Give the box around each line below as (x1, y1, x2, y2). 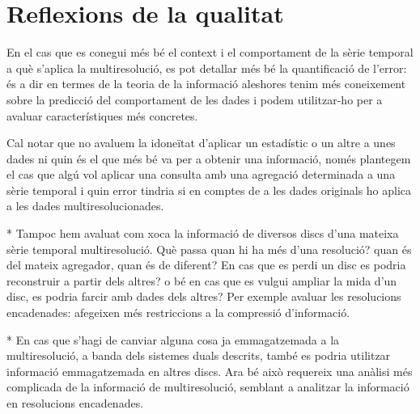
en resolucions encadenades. (6, 395, 144, 411)
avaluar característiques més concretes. (6, 107, 198, 124)
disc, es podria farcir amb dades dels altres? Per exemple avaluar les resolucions (6, 288, 401, 305)
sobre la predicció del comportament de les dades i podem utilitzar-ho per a (6, 91, 383, 108)
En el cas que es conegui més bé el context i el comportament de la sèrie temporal (6, 44, 414, 61)
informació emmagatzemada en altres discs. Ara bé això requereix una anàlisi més (6, 362, 413, 379)
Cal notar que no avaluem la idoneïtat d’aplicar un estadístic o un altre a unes (6, 134, 396, 151)
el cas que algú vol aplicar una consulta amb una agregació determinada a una (6, 166, 396, 183)
